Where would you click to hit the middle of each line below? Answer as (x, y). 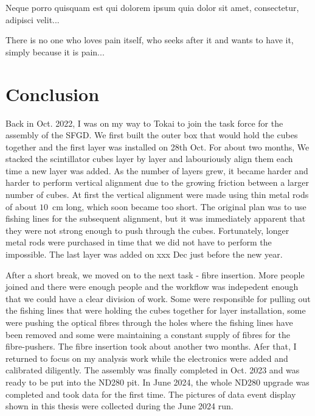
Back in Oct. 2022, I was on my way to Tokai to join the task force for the (144, 123)
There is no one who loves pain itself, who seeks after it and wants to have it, (150, 40)
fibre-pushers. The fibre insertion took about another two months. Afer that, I (151, 346)
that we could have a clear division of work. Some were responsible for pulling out (158, 298)
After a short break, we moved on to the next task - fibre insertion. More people (155, 274)
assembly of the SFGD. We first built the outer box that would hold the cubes (152, 135)
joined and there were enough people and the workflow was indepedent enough (152, 287)
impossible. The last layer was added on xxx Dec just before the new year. (144, 254)
